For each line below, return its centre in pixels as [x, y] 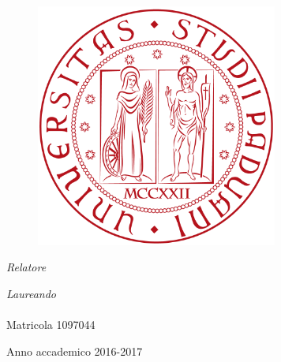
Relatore [26, 267]
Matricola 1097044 [51, 324]
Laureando [31, 293]
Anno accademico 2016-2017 [75, 351]
